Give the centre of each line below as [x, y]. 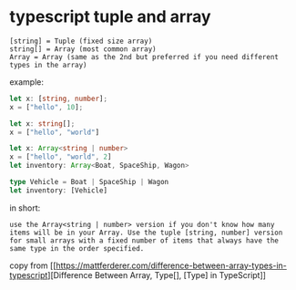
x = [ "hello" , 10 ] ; [46, 107]
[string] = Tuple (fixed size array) [81, 41]
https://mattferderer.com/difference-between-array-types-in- [171, 265]
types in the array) [49, 65]
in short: [25, 208]
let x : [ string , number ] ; [58, 98]
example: [26, 82]
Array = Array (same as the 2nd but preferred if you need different [144, 57]
